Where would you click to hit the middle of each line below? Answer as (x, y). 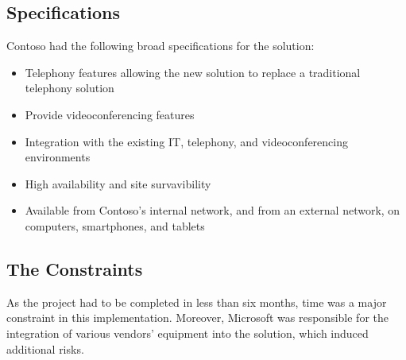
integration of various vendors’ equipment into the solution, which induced (188, 333)
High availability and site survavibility (118, 183)
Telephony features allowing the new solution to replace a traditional (193, 72)
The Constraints (75, 268)
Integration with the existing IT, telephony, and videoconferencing (186, 141)
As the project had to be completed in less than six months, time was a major (197, 302)
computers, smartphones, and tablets (115, 225)
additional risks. (45, 348)
